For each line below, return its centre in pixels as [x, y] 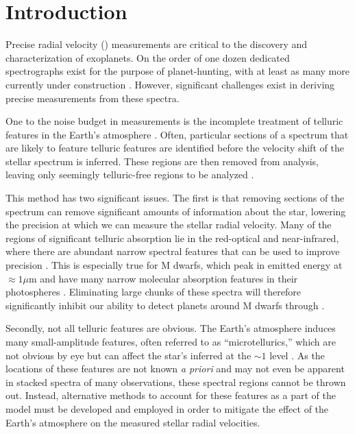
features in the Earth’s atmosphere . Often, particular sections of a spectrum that [177, 134]
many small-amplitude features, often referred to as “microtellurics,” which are [171, 341]
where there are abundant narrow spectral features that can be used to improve [173, 251]
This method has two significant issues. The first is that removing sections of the [175, 198]
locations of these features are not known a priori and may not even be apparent [175, 369]
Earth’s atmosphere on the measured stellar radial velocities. [133, 422]
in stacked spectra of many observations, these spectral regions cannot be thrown [176, 382]
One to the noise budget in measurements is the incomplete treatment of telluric [174, 121]
